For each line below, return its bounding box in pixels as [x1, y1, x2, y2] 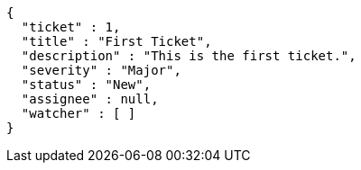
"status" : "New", [21, 77, 152, 92]
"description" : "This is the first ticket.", [21, 49, 356, 63]
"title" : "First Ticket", [21, 34, 212, 49]
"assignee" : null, [21, 92, 159, 106]
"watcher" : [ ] [21, 106, 136, 121]
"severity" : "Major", [21, 63, 181, 77]
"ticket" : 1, [21, 20, 121, 34]
